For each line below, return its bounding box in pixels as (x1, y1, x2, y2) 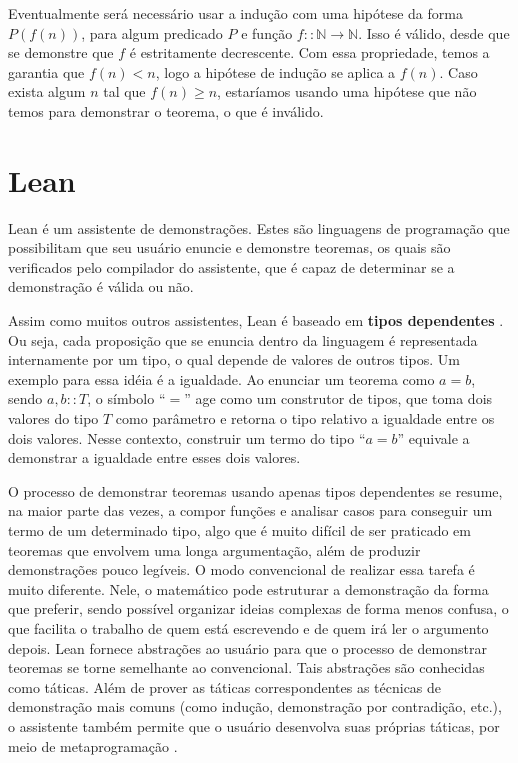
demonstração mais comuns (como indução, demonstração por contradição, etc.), (8, 696, 502, 717)
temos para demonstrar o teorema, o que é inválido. (8, 100, 324, 121)
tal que (103, 81, 146, 102)
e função (241, 22, 293, 43)
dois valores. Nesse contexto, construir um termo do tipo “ (8, 427, 366, 448)
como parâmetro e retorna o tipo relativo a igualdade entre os (115, 408, 495, 429)
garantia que (8, 61, 85, 82)
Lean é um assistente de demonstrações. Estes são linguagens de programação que (8, 217, 510, 238)
